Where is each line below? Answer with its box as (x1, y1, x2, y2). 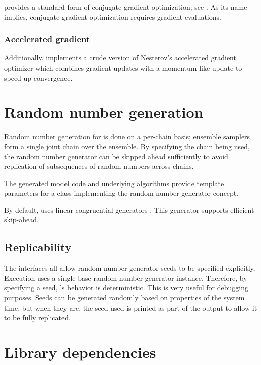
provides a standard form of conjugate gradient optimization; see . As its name (4, 2, 247, 12)
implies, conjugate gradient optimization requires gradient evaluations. (4, 11, 221, 22)
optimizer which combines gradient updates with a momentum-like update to (4, 63, 242, 73)
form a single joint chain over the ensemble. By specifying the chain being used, (4, 141, 250, 151)
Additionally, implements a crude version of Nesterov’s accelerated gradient (4, 52, 236, 63)
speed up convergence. (4, 72, 73, 83)
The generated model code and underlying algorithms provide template (4, 177, 224, 188)
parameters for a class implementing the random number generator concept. (4, 188, 239, 198)
